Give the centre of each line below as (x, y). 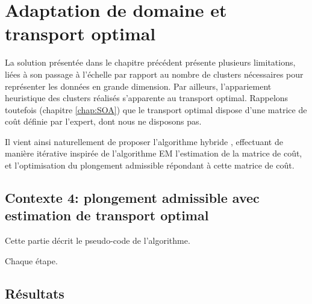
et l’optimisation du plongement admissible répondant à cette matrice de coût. (150, 165)
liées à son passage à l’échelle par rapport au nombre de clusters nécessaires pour (154, 74)
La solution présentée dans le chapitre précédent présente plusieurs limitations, (150, 62)
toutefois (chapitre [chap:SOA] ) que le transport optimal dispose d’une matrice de (156, 109)
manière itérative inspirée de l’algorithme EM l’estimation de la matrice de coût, (154, 153)
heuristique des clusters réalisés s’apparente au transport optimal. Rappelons (147, 98)
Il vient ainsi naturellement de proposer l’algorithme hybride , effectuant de (144, 141)
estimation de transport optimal (107, 215)
